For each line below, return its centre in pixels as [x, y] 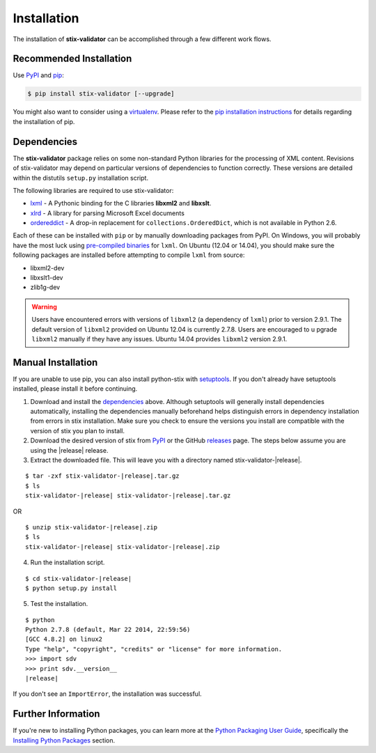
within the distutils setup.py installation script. [81, 178]
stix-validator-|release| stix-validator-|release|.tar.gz [128, 496]
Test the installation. [59, 604]
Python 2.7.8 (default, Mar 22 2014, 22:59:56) [108, 630]
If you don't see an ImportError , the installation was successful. [107, 694]
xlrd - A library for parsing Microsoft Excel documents [107, 213]
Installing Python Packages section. [64, 740]
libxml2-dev [47, 267]
